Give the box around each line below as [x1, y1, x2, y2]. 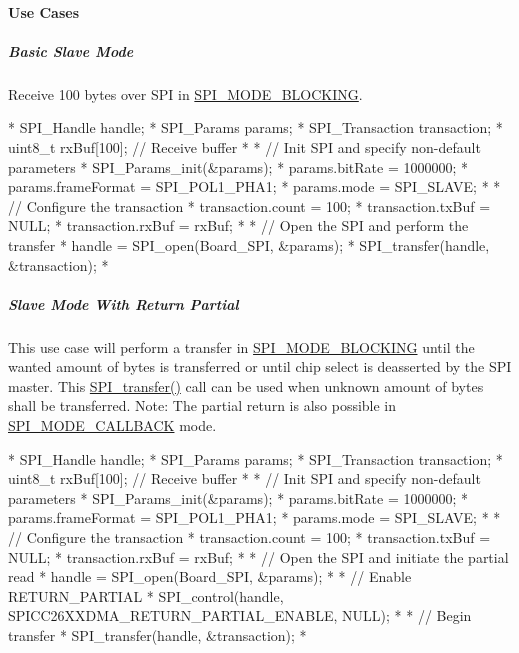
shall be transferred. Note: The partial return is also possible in [8, 395, 397, 416]
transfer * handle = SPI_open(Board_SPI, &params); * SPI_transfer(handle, [8, 234, 490, 255]
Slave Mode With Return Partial [8, 293, 239, 314]
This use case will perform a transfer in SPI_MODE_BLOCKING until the [8, 336, 475, 357]
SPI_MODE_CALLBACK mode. [8, 415, 217, 436]
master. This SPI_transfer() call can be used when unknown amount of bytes [8, 375, 484, 396]
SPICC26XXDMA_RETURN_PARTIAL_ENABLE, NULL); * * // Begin [8, 605, 472, 626]
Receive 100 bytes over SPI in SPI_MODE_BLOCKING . [8, 83, 363, 104]
